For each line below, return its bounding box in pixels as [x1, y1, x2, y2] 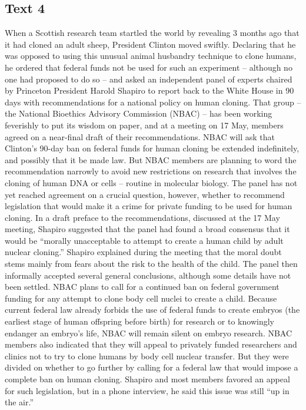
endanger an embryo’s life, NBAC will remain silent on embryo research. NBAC [5, 326, 292, 339]
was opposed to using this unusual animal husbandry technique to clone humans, [5, 49, 297, 62]
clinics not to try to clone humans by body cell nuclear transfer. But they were [5, 349, 289, 362]
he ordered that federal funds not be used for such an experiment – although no [5, 61, 292, 73]
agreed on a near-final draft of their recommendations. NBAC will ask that [5, 130, 275, 143]
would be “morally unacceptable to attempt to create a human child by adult [5, 234, 284, 246]
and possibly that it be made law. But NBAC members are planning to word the [5, 153, 297, 166]
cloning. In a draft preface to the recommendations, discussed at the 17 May [5, 211, 280, 223]
